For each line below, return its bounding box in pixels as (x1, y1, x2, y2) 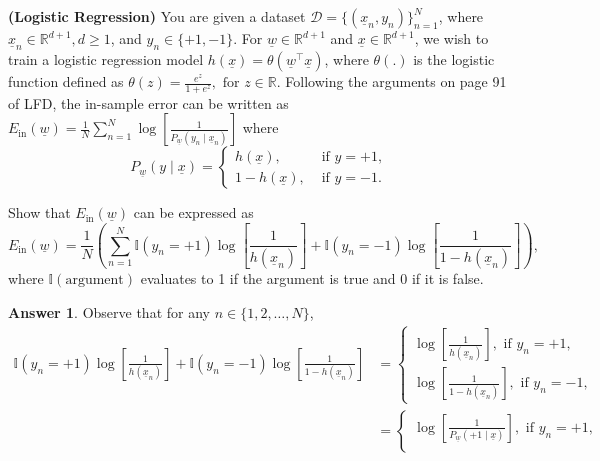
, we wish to (414, 28, 489, 48)
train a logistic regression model (8, 49, 204, 70)
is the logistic (413, 49, 495, 70)
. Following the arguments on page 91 (276, 71, 507, 92)
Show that (8, 202, 71, 223)
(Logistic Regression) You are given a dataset (8, 6, 306, 26)
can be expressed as (133, 202, 254, 223)
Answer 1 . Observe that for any (8, 301, 210, 322)
